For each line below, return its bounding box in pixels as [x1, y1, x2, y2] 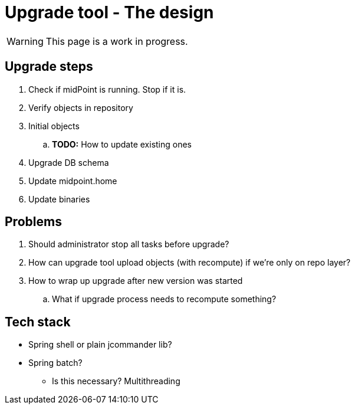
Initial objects [28, 120, 80, 131]
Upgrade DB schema [28, 157, 109, 168]
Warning [6, 35, 44, 47]
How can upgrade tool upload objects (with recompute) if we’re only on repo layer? [28, 257, 351, 268]
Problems [5, 214, 62, 230]
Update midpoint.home [28, 175, 117, 186]
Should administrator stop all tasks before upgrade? [28, 239, 229, 250]
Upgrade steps [5, 59, 93, 74]
